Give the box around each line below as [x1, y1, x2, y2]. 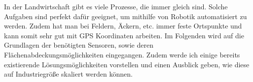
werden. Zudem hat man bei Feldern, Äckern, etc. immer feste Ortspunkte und [4, 21, 242, 31]
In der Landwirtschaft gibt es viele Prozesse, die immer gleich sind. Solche [4, 1, 228, 11]
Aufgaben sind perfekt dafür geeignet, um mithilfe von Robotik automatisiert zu [4, 11, 247, 21]
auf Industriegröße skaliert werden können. [4, 69, 133, 79]
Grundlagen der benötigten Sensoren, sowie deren [4, 40, 153, 50]
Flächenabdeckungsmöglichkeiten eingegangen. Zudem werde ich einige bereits [4, 49, 240, 59]
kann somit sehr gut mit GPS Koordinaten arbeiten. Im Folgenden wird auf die [4, 30, 244, 40]
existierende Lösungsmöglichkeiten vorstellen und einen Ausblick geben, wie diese [4, 59, 250, 69]
